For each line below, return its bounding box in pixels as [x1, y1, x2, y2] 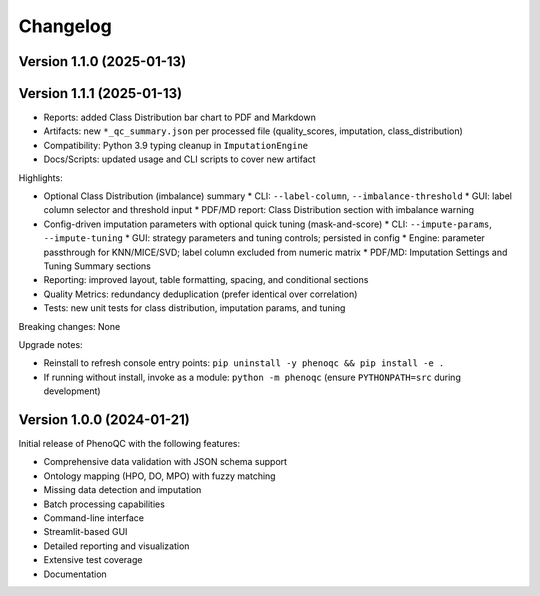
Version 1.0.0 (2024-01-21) [18, 411, 190, 428]
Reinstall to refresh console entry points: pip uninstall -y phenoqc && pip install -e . [43, 357, 445, 369]
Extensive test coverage [43, 554, 143, 566]
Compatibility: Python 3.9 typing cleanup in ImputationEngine [43, 139, 309, 151]
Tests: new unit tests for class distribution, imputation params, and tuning [43, 302, 346, 314]
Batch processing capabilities [43, 498, 165, 510]
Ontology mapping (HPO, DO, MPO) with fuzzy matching [43, 470, 276, 482]
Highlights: [18, 171, 64, 184]
